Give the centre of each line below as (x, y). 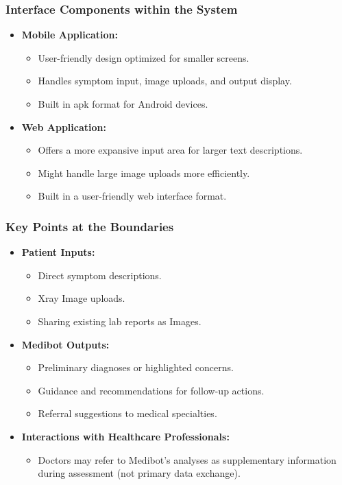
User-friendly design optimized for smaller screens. (144, 57)
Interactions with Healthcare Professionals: (125, 436)
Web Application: (64, 127)
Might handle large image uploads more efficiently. (144, 173)
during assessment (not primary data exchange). (139, 473)
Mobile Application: (70, 35)
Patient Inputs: (58, 252)
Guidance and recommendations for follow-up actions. (151, 390)
